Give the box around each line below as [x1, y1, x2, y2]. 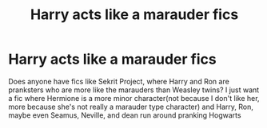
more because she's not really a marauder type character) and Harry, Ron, [8, 102, 253, 111]
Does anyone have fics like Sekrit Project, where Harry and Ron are [8, 76, 229, 86]
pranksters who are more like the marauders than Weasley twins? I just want [8, 85, 260, 95]
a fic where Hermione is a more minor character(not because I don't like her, [8, 93, 260, 103]
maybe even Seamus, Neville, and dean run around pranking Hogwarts [8, 110, 241, 120]
